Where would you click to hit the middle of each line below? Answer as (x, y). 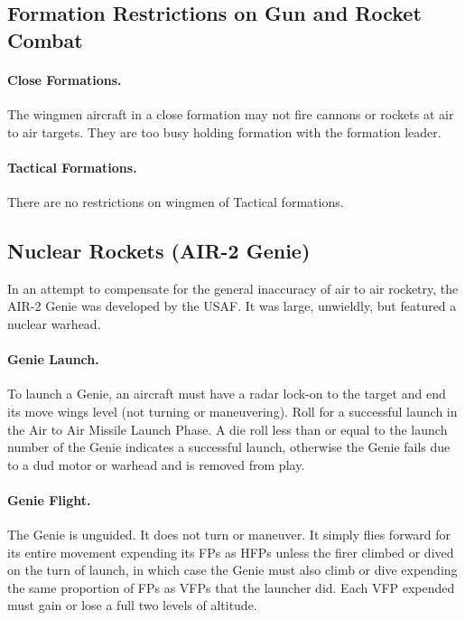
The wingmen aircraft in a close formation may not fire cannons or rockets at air (231, 113)
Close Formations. (65, 79)
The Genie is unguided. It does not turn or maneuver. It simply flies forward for (229, 535)
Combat (45, 39)
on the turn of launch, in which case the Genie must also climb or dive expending (232, 570)
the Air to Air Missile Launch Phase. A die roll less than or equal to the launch (228, 429)
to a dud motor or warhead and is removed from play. (156, 464)
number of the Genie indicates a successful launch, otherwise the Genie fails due (229, 447)
